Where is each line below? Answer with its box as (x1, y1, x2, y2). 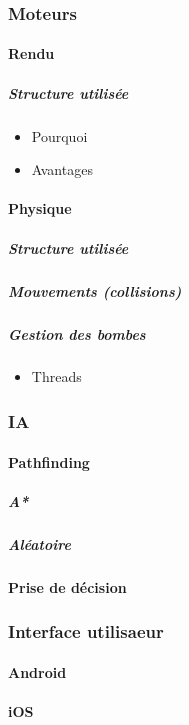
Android (8, 661, 67, 682)
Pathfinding (8, 451, 90, 472)
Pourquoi (31, 125, 88, 146)
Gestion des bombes (8, 323, 146, 344)
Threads (31, 366, 82, 387)
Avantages (31, 159, 93, 180)
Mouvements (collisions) (8, 280, 182, 301)
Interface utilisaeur (8, 619, 164, 644)
